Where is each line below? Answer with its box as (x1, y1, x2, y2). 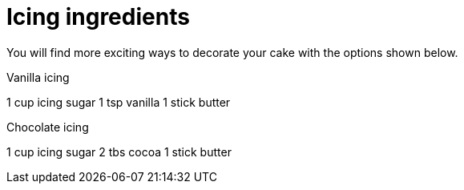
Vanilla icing (6, 70, 70, 84)
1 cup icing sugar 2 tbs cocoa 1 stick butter (6, 144, 232, 159)
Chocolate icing (6, 119, 89, 134)
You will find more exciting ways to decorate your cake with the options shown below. (6, 45, 458, 59)
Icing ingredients (6, 3, 190, 30)
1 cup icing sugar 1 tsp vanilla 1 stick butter (6, 95, 231, 109)
